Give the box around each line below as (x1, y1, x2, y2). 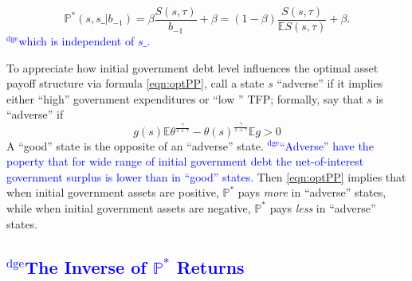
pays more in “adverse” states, (237, 184, 386, 201)
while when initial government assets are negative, (6, 199, 251, 216)
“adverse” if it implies (277, 75, 383, 92)
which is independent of (18, 33, 135, 49)
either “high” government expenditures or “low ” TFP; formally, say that (6, 90, 363, 107)
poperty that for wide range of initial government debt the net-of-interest (6, 153, 364, 170)
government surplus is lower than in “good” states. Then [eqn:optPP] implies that (6, 168, 406, 185)
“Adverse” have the (279, 137, 374, 154)
